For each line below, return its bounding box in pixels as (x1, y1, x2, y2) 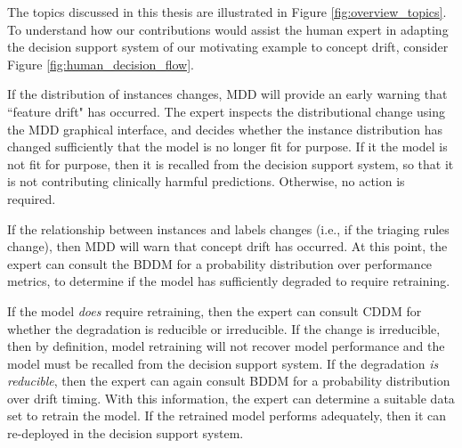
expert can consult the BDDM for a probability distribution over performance (7, 254, 433, 273)
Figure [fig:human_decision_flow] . (7, 54, 194, 73)
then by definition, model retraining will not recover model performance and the (7, 337, 445, 355)
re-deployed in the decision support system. (7, 424, 244, 443)
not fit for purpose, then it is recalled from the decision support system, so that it (7, 154, 454, 173)
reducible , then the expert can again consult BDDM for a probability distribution (7, 371, 450, 390)
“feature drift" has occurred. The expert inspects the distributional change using (7, 102, 445, 120)
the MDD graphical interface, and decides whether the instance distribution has (7, 119, 442, 138)
